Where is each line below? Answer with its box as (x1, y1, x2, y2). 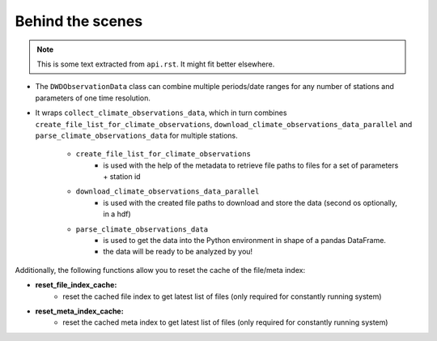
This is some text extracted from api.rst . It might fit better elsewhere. (36, 59, 275, 69)
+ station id (103, 172, 141, 181)
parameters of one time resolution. (35, 93, 151, 103)
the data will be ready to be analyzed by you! (103, 247, 253, 257)
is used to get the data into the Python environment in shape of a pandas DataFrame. (103, 236, 386, 245)
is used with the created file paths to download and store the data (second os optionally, (103, 198, 398, 207)
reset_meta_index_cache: (35, 306, 125, 316)
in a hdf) (103, 209, 131, 219)
